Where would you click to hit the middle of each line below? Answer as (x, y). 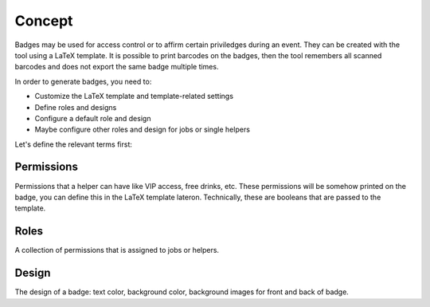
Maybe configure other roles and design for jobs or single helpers (143, 130)
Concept (44, 21)
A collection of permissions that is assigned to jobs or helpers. (117, 250)
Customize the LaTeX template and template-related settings (134, 96)
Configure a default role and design (93, 118)
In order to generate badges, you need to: (83, 81)
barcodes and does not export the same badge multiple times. (117, 67)
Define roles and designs (76, 107)
